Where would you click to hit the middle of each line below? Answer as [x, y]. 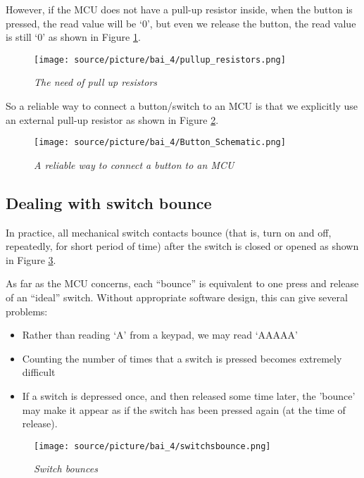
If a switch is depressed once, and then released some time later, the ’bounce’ [189, 396]
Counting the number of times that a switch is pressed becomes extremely [182, 358]
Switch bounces [66, 468]
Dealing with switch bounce [109, 202]
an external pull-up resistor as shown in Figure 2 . [112, 119]
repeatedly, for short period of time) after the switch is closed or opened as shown [182, 246]
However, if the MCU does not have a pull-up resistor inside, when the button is [179, 9]
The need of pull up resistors [96, 82]
